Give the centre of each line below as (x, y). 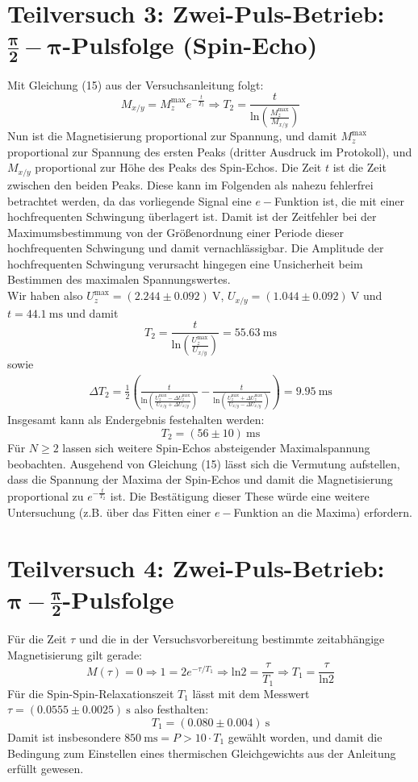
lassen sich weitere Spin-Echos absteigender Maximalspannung (216, 447)
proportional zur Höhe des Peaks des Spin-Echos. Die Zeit (178, 167)
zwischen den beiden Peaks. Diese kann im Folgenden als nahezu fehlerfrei (190, 184)
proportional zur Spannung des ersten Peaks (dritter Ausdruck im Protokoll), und (210, 151)
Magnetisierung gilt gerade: (75, 654)
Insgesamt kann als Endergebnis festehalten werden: (136, 420)
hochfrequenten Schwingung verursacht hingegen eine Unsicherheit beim (185, 263)
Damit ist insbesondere (64, 737)
